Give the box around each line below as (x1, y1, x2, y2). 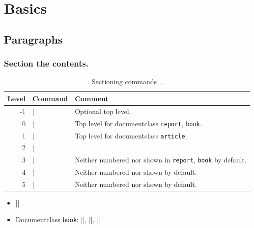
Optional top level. (75, 106, 131, 116)
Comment (75, 93, 109, 103)
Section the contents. (4, 57, 89, 69)
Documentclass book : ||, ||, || (15, 214, 101, 224)
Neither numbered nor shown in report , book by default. (75, 155, 247, 165)
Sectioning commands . (91, 76, 162, 87)
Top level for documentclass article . (75, 130, 187, 140)
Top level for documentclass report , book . (75, 118, 202, 128)
